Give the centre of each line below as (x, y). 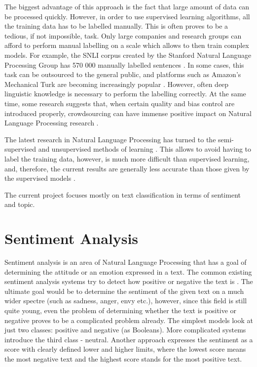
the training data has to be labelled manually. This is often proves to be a (116, 26)
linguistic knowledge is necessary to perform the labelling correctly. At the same (125, 94)
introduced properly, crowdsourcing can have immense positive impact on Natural (128, 113)
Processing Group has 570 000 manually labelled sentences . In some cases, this (124, 64)
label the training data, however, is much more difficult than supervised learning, (127, 158)
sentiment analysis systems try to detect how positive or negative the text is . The (129, 281)
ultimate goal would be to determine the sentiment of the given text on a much (124, 291)
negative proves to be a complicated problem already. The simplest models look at (129, 320)
